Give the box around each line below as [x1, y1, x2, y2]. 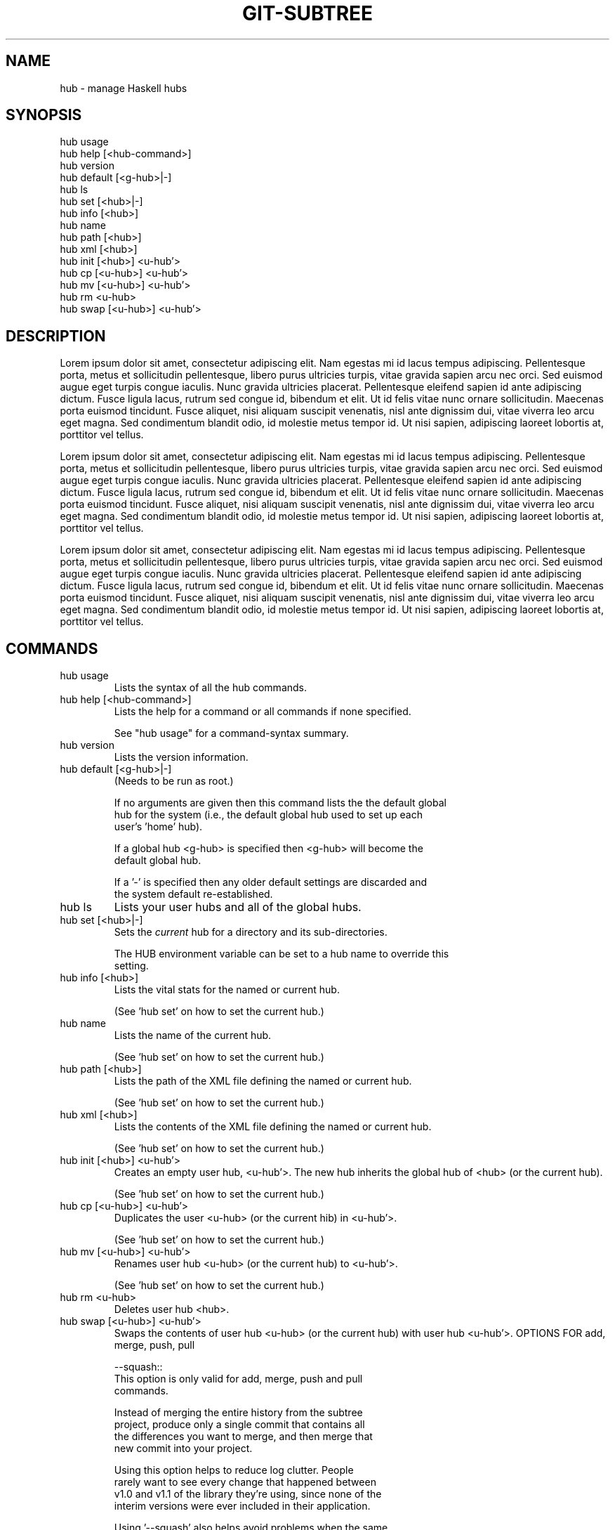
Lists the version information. [114, 751, 249, 764]
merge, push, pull [114, 1339, 195, 1352]
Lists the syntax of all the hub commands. [114, 681, 307, 694]
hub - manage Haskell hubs [60, 81, 187, 94]
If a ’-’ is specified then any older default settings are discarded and [114, 876, 428, 889]
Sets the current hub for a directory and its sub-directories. [114, 926, 388, 939]
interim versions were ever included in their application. [114, 1500, 371, 1512]
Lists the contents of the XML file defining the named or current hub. [114, 1120, 432, 1133]
